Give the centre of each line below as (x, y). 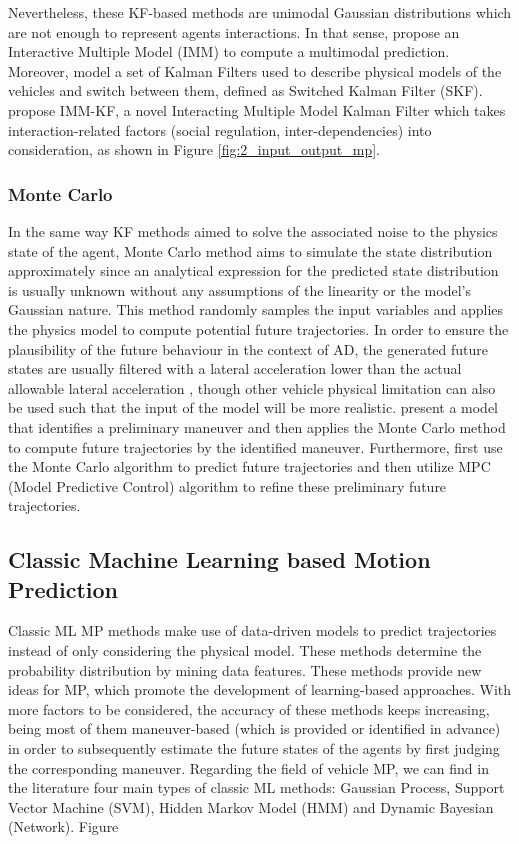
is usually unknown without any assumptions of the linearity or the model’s (239, 289)
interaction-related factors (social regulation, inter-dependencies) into (220, 129)
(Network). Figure (63, 826)
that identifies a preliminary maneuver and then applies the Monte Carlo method (257, 426)
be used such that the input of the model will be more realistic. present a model (253, 407)
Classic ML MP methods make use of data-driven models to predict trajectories (252, 630)
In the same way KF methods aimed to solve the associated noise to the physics (253, 230)
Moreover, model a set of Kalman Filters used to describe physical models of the (255, 70)
